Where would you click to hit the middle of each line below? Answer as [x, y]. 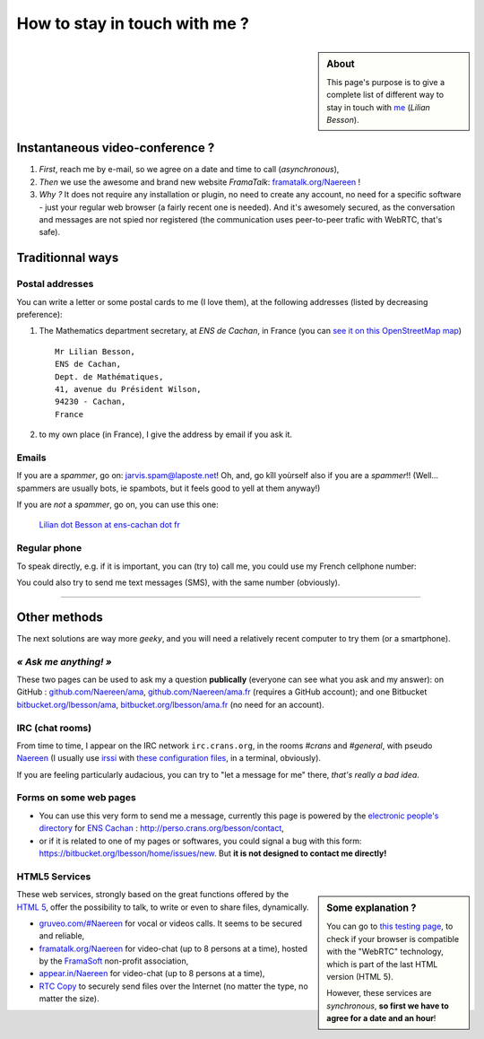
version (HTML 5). [360, 976]
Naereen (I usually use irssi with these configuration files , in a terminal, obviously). [169, 758]
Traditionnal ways [68, 258]
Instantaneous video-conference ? [116, 148]
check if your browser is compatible [393, 939]
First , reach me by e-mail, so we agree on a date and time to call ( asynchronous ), [189, 170]
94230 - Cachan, [91, 402]
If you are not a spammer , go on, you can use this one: [117, 505]
